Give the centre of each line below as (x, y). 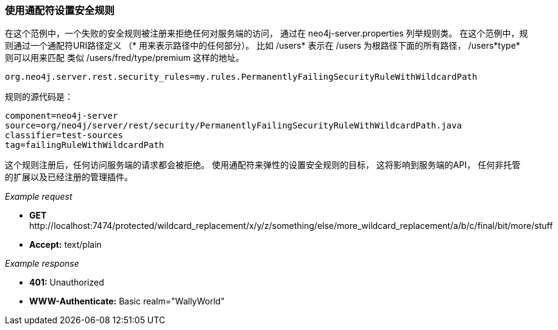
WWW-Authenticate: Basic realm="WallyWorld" (127, 301)
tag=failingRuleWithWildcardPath (85, 145)
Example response (42, 264)
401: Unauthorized (67, 283)
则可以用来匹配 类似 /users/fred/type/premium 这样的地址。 (125, 58)
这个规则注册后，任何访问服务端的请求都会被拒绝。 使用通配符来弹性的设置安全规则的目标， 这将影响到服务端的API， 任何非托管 (263, 165)
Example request (39, 197)
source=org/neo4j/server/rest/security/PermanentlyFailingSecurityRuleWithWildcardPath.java (234, 126)
